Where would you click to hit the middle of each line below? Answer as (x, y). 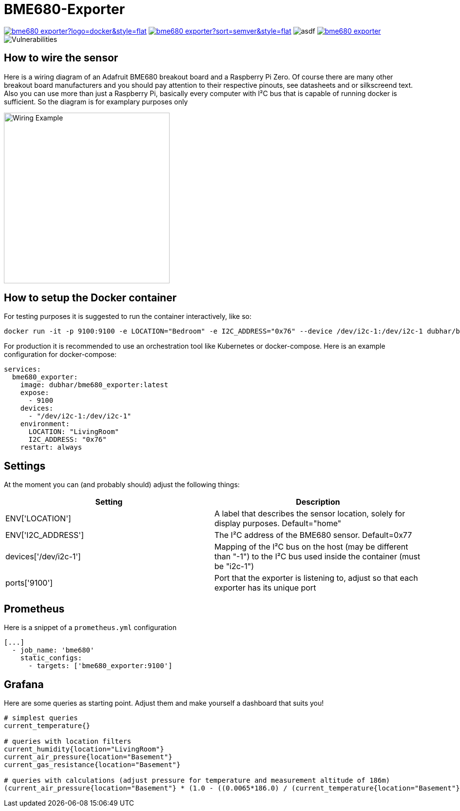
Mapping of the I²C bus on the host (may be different (311, 547)
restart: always (51, 447)
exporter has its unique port (265, 588)
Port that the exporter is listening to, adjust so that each (316, 578)
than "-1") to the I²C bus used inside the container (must (317, 557)
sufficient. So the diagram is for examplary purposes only (96, 101)
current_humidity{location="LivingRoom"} (84, 749)
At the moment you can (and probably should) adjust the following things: (122, 485)
